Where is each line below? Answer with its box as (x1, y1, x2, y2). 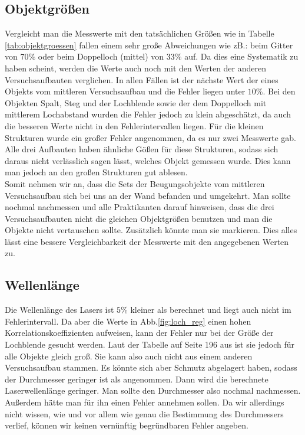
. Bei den (263, 85, 296, 97)
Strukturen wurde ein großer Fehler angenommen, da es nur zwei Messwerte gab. (5, 131, 296, 143)
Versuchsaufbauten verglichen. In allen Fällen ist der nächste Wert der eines (5, 73, 279, 86)
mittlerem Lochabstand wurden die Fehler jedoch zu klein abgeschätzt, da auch (5, 108, 291, 120)
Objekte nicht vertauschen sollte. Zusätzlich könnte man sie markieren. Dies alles (5, 224, 297, 236)
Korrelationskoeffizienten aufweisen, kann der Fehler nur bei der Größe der (5, 326, 274, 339)
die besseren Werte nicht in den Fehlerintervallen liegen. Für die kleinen (5, 119, 264, 132)
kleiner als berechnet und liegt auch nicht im (130, 303, 291, 316)
